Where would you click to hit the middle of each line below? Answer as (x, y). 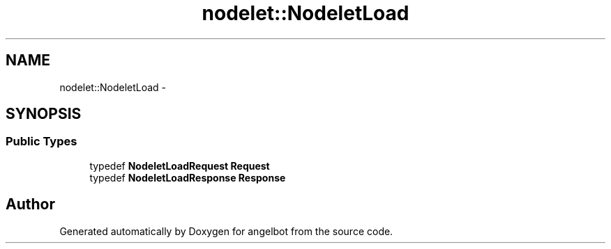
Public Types (42, 142)
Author (30, 204)
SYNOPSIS (44, 114)
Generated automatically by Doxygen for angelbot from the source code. (226, 231)
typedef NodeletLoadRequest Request (180, 166)
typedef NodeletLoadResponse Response (188, 177)
